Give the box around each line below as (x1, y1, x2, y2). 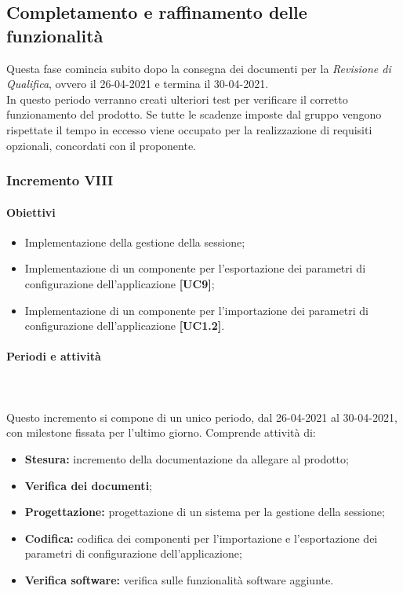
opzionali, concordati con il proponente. (6, 137, 197, 153)
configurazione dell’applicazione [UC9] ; (24, 275, 215, 291)
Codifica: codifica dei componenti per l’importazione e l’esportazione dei (24, 529, 378, 546)
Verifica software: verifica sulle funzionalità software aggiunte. (24, 571, 334, 588)
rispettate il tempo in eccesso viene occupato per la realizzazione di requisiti (6, 121, 372, 137)
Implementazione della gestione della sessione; (24, 233, 245, 250)
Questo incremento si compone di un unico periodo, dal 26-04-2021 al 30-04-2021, (6, 408, 398, 425)
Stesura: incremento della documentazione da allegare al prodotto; (24, 450, 349, 467)
